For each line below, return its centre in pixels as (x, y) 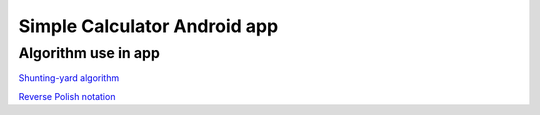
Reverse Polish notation (67, 96)
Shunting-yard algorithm (69, 78)
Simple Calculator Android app (148, 26)
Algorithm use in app (89, 53)
